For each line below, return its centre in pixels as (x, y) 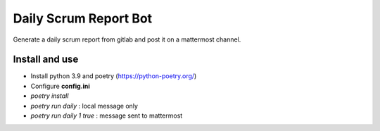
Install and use (46, 60)
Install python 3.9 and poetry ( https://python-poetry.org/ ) (114, 76)
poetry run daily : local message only (84, 106)
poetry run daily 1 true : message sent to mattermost (107, 116)
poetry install (50, 96)
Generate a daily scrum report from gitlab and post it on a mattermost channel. (127, 39)
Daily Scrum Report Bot (83, 18)
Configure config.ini (61, 86)
